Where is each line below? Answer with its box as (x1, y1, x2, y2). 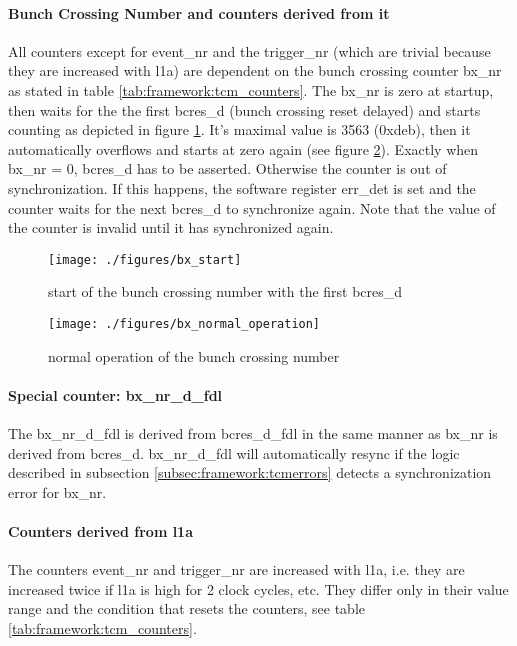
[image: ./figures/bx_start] (48, 252, 242, 267)
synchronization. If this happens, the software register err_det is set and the (8, 177, 476, 198)
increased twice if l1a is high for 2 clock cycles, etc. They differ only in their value (8, 578, 509, 599)
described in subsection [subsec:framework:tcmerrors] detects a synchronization (8, 462, 492, 483)
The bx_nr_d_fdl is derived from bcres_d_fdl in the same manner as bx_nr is (8, 423, 498, 444)
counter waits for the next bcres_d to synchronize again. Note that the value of (8, 197, 496, 218)
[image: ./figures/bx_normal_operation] (48, 316, 321, 331)
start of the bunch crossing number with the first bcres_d (48, 281, 403, 302)
